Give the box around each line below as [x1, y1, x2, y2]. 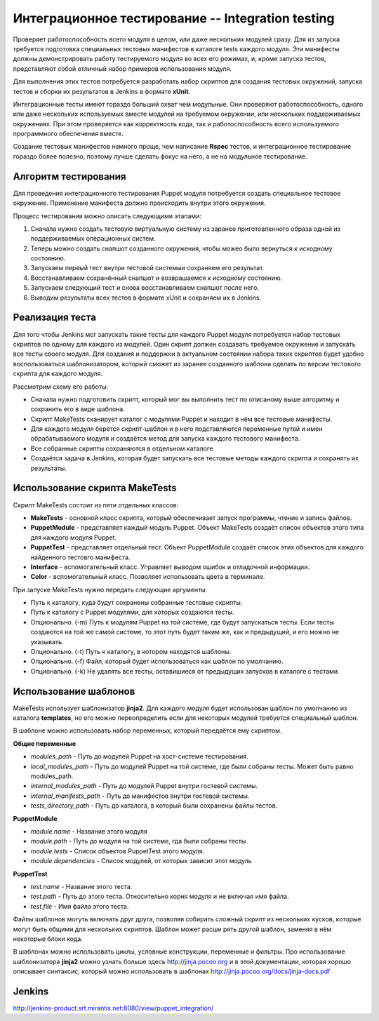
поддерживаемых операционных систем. [30, 234, 156, 243]
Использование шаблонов [13, 685, 135, 698]
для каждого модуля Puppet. [30, 533, 117, 542]
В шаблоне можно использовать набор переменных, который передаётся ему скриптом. [13, 726, 282, 735]
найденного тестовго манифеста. [30, 553, 131, 561]
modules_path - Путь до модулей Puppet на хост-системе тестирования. [30, 752, 248, 761]
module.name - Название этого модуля [30, 827, 147, 835]
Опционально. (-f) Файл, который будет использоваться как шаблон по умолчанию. [30, 657, 284, 666]
